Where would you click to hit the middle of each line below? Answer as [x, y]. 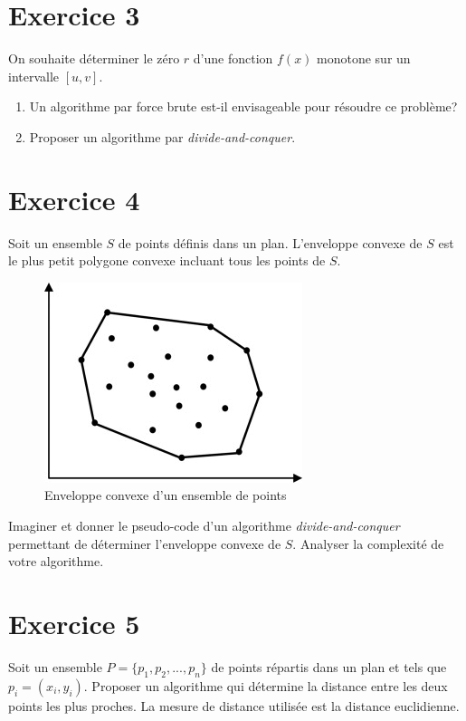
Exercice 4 [74, 199]
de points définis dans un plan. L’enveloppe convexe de [270, 242]
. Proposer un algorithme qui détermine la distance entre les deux [266, 685]
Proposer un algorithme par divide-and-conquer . [162, 136]
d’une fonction [233, 58]
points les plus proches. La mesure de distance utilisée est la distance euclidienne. [234, 705]
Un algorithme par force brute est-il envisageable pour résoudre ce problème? [243, 106]
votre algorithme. [56, 561]
